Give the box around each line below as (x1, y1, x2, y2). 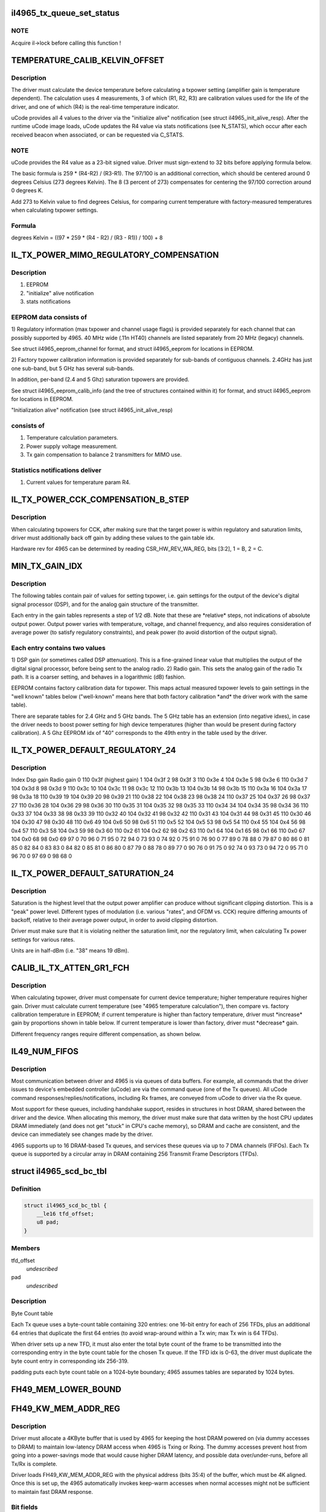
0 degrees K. (11, 187, 43, 194)
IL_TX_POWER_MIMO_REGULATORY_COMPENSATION (11, 250, 219, 260)
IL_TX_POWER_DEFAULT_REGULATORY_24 (11, 745, 176, 755)
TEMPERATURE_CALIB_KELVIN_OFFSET (11, 55, 165, 65)
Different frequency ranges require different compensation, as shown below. (11, 1030, 202, 1037)
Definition (11, 1184, 41, 1193)
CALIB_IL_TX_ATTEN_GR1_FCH (11, 962, 130, 973)
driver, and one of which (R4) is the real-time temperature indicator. (11, 103, 179, 110)
